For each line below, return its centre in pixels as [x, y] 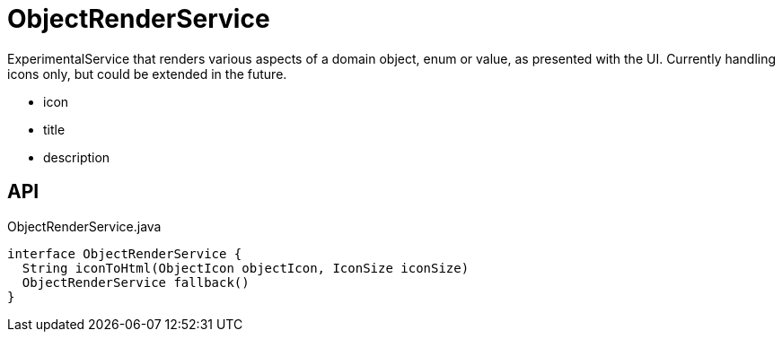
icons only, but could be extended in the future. [147, 74]
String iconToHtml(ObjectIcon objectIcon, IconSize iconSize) [246, 268]
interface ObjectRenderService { [125, 253]
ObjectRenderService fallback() [136, 282]
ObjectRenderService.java [84, 226]
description [77, 157]
